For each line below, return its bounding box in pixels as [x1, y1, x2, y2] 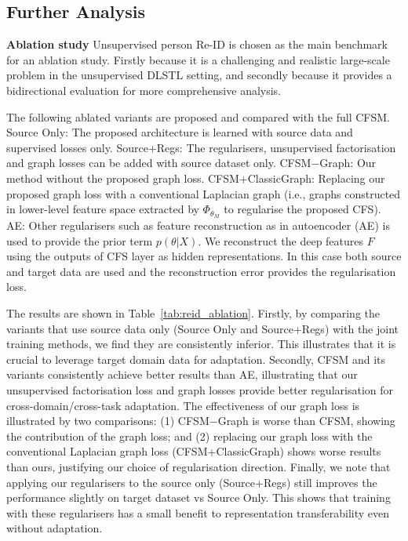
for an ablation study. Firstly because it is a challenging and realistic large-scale [6, 51, 390, 67]
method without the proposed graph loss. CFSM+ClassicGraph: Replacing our [6, 169, 385, 186]
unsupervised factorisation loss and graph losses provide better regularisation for [6, 381, 393, 398]
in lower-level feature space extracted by [6, 201, 199, 217]
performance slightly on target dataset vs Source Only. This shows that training [6, 489, 391, 506]
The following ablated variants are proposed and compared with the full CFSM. [6, 108, 390, 125]
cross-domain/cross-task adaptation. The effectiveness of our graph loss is [6, 397, 360, 413]
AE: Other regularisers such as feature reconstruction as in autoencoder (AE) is [6, 217, 390, 233]
